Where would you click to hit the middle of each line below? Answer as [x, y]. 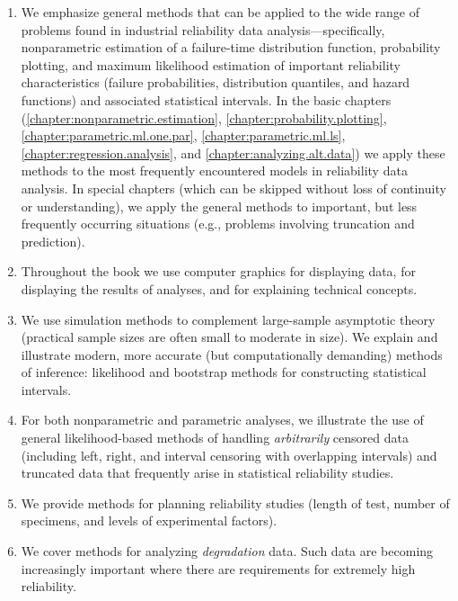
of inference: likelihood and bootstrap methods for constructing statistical [224, 372]
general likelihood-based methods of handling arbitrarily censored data [215, 438]
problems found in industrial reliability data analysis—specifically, [203, 29]
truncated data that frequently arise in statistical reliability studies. [207, 473]
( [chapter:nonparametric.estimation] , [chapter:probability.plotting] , [204, 117]
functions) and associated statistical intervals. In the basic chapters [206, 99]
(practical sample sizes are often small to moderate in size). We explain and [229, 337]
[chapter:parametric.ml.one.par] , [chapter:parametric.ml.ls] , [183, 135]
